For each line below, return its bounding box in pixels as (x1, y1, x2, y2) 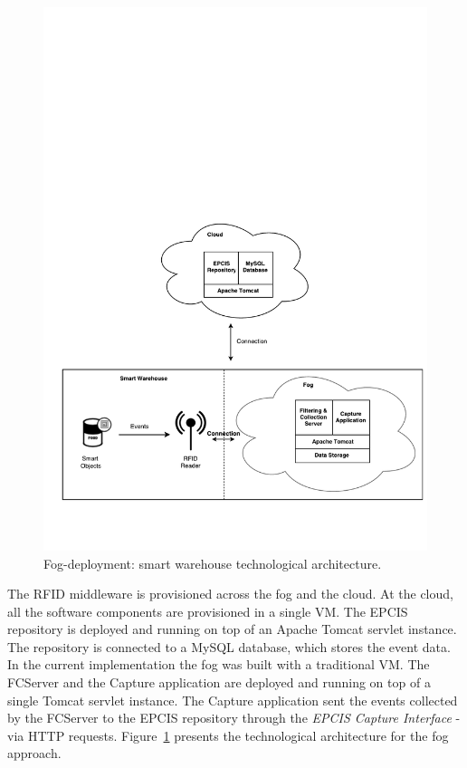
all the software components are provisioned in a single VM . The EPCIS (7, 601, 408, 620)
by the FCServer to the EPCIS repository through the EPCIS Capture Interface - (7, 708, 461, 727)
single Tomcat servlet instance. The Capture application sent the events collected (7, 690, 458, 709)
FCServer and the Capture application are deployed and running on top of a (7, 673, 431, 692)
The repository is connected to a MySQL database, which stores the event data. (7, 637, 451, 656)
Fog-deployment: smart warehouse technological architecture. (43, 553, 382, 572)
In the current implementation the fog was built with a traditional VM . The (7, 655, 430, 674)
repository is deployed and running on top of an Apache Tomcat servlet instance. (7, 619, 457, 638)
